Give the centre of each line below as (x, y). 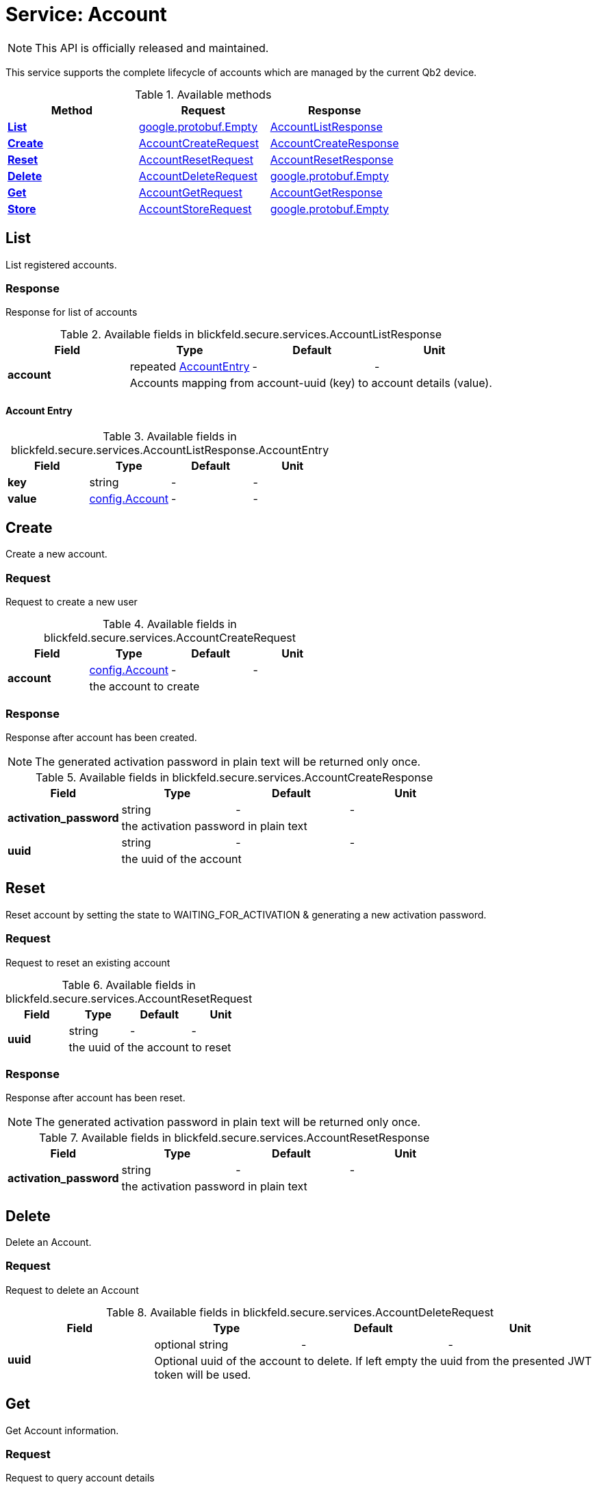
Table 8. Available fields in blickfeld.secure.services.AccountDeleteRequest (300, 1312)
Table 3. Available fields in (170, 436)
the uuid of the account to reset (150, 1047)
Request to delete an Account (72, 1290)
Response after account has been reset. (96, 1098)
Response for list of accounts (72, 312)
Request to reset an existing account (88, 962)
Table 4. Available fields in (170, 624)
